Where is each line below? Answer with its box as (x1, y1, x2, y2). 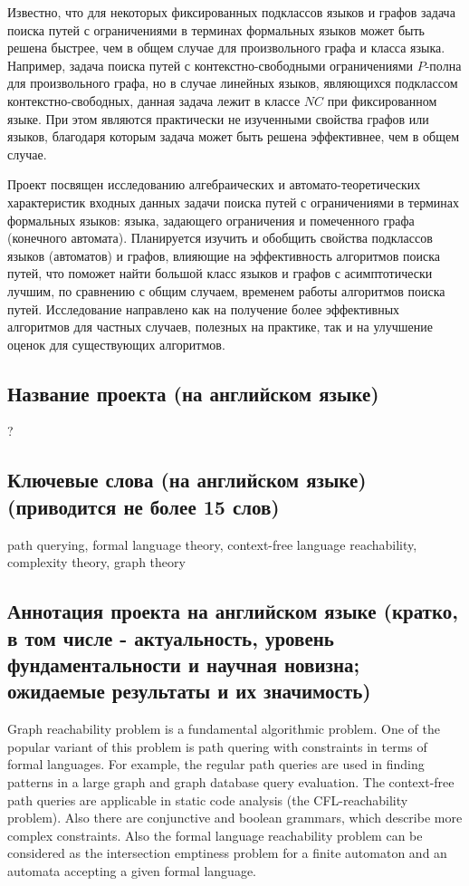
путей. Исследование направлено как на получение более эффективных (7, 299, 400, 318)
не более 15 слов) (123, 492, 280, 520)
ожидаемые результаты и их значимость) (7, 677, 371, 705)
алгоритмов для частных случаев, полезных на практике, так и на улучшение (7, 317, 434, 336)
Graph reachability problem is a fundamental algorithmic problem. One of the (7, 719, 440, 738)
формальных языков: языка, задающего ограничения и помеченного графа (7, 210, 415, 229)
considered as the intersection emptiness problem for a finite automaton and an (7, 843, 447, 862)
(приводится (7, 492, 117, 520)
